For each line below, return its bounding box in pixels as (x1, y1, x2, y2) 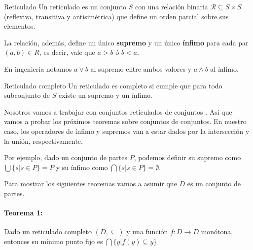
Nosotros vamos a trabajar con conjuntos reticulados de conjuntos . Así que (4, 106, 232, 117)
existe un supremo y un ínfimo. (58, 90, 152, 100)
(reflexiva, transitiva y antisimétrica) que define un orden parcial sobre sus (4, 11, 229, 21)
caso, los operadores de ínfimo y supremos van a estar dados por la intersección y (4, 125, 250, 136)
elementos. (4, 21, 36, 31)
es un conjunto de (187, 178, 241, 189)
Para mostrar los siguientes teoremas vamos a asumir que (4, 178, 177, 189)
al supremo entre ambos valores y (90, 63, 192, 74)
